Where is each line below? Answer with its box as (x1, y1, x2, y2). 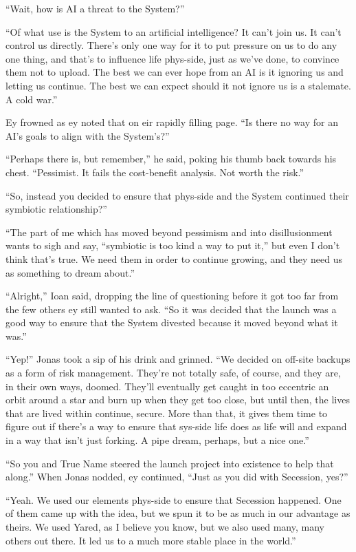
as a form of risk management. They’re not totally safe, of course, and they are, (5, 365, 341, 380)
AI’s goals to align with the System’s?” (5, 128, 170, 142)
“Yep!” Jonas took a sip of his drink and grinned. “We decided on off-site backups (5, 352, 351, 366)
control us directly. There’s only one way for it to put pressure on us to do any (5, 38, 337, 52)
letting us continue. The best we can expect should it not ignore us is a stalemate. (5, 78, 351, 92)
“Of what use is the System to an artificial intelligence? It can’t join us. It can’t (5, 24, 342, 39)
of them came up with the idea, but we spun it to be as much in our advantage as (5, 506, 351, 520)
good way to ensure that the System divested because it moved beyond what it (5, 315, 338, 330)
